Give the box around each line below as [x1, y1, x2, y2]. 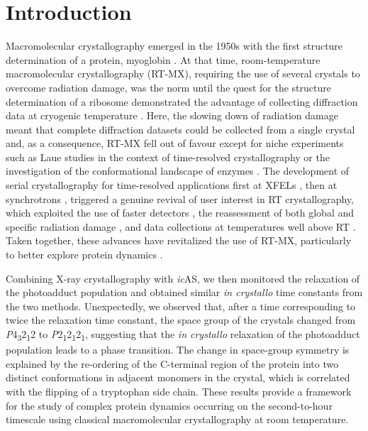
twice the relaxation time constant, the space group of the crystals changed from [6, 312, 356, 327]
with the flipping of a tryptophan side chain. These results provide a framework [6, 383, 352, 398]
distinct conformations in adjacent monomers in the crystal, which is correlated [6, 370, 350, 385]
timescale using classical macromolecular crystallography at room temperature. [6, 412, 349, 427]
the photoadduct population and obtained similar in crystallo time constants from [6, 285, 363, 300]
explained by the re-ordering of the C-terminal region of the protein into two [6, 356, 339, 371]
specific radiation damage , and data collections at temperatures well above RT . [6, 219, 356, 234]
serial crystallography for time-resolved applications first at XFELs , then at [6, 178, 338, 192]
